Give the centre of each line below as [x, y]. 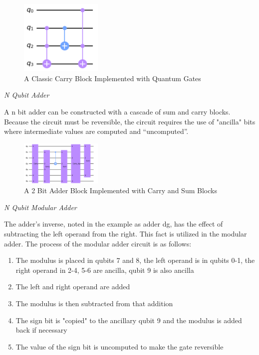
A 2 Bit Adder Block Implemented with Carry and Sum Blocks [121, 190]
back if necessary [41, 330]
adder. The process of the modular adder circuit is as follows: [98, 243]
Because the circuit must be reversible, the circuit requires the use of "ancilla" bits [130, 121]
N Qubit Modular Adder [40, 207]
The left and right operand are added [73, 287]
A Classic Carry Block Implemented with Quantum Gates [113, 78]
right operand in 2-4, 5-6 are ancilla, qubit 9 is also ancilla [105, 270]
